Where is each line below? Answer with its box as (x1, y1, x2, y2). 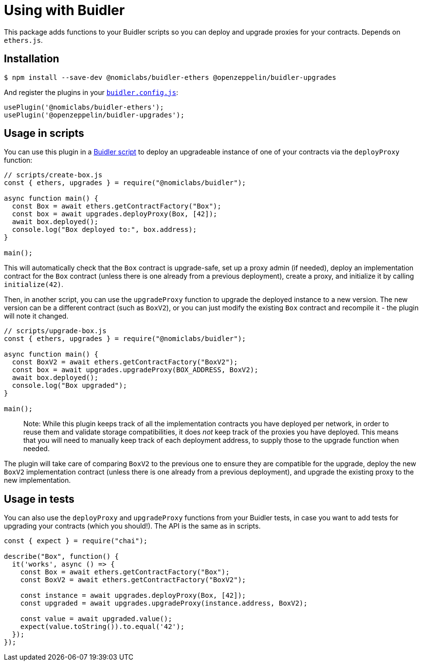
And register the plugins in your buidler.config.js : (4, 88, 179, 96)
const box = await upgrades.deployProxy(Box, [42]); (12, 210, 218, 218)
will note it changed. (4, 312, 69, 321)
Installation (4, 53, 59, 65)
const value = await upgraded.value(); (20, 615, 172, 623)
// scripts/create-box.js (4, 171, 103, 179)
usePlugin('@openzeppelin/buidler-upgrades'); (4, 111, 184, 119)
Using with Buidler (4, 2, 125, 19)
